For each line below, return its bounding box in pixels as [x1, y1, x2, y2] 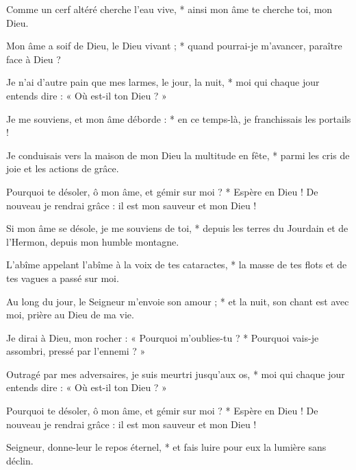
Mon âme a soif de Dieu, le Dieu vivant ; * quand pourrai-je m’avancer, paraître [6, 38, 342, 53]
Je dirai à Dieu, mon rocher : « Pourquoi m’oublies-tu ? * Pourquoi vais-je [6, 330, 319, 344]
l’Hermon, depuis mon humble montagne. [6, 234, 179, 248]
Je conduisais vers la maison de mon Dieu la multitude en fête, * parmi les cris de [6, 148, 350, 162]
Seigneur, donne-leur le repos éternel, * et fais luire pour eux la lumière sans [6, 440, 327, 454]
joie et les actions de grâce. [6, 161, 119, 176]
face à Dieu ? [6, 51, 61, 66]
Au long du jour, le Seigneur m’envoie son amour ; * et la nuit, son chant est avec [6, 294, 349, 308]
